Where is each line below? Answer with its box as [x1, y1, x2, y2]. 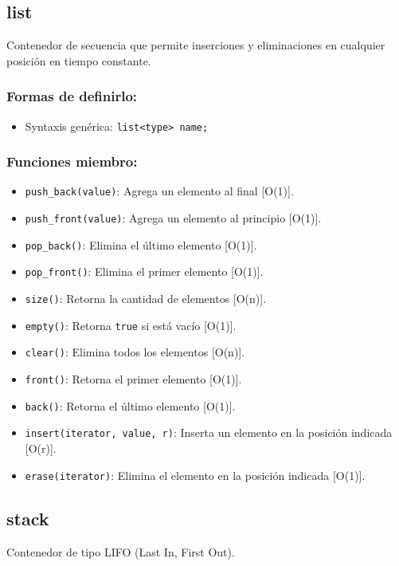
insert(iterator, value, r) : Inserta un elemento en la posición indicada [25, 424, 393, 441]
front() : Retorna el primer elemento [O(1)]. [25, 371, 242, 387]
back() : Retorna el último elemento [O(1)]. [25, 397, 236, 414]
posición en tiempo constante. [6, 52, 151, 69]
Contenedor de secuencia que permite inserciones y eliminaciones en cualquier [6, 37, 385, 53]
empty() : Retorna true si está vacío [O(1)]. [25, 316, 237, 333]
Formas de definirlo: [6, 86, 138, 106]
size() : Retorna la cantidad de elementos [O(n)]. [25, 290, 267, 307]
